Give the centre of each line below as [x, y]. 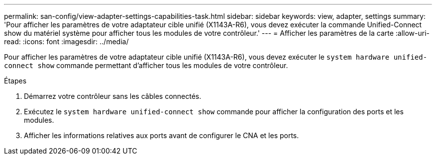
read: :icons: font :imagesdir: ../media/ [66, 41]
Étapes [15, 81]
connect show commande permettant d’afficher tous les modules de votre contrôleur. [146, 65]
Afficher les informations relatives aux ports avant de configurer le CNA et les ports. [162, 135]
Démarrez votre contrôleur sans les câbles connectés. [113, 96]
